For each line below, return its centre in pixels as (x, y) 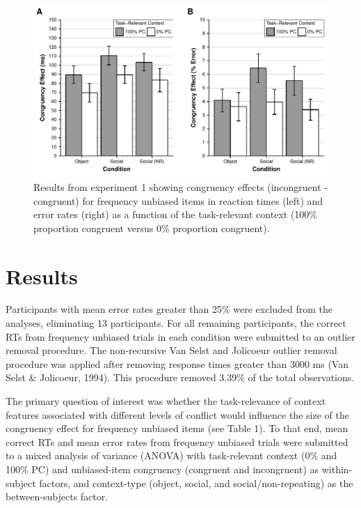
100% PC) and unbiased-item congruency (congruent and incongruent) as (162, 469)
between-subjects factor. (57, 497)
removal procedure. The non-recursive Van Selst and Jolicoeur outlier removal (171, 350)
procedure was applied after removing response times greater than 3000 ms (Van (177, 363)
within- (337, 469)
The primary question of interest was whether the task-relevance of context (166, 401)
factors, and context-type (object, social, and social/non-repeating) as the (196, 483)
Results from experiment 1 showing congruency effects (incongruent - (180, 186)
